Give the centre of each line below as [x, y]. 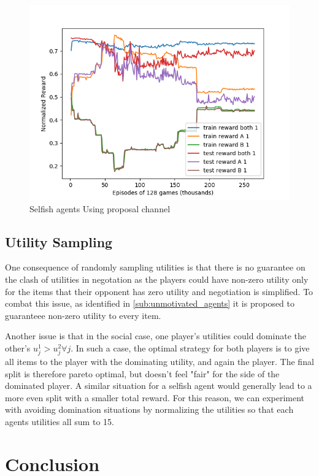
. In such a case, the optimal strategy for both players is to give [190, 347]
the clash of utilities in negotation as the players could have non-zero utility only [157, 279]
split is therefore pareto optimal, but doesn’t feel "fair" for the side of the [142, 373]
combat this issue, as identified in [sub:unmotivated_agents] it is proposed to [150, 303]
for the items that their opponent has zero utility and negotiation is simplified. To [159, 291]
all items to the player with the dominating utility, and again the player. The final [159, 362]
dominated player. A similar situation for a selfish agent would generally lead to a [159, 386]
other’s [18, 347]
